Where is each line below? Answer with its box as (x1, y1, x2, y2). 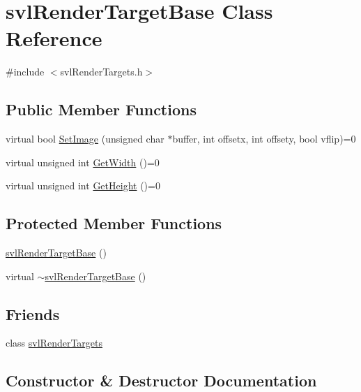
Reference (6, 24, 102, 52)
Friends (6, 303, 60, 324)
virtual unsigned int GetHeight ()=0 (6, 178, 160, 193)
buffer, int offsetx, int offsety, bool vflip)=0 (172, 131, 356, 146)
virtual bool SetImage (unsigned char (6, 131, 164, 146)
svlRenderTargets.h (60, 64, 143, 79)
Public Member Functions (6, 99, 197, 120)
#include (6, 64, 45, 79)
